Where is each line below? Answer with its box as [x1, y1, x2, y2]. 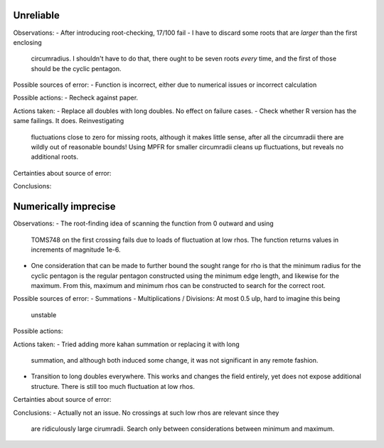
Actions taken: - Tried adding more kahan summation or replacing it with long [13, 340, 240, 348]
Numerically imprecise [13, 201, 117, 213]
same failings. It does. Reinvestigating [13, 117, 124, 125]
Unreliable [13, 9, 60, 21]
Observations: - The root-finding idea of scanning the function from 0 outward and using [13, 219, 274, 228]
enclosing [13, 38, 42, 46]
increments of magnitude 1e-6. [31, 245, 121, 254]
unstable [31, 310, 57, 319]
